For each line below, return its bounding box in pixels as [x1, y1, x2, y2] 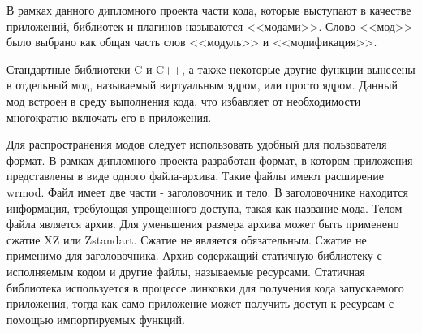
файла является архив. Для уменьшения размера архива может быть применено [6, 215, 399, 232]
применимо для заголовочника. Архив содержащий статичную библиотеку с [6, 247, 382, 264]
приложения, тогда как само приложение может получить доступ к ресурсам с [6, 295, 394, 312]
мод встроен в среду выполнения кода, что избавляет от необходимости [6, 92, 361, 109]
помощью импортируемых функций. [6, 310, 185, 327]
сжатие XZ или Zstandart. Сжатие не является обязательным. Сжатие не [6, 231, 367, 248]
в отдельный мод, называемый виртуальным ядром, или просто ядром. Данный [6, 76, 398, 93]
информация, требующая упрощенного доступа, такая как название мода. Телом [6, 199, 403, 216]
